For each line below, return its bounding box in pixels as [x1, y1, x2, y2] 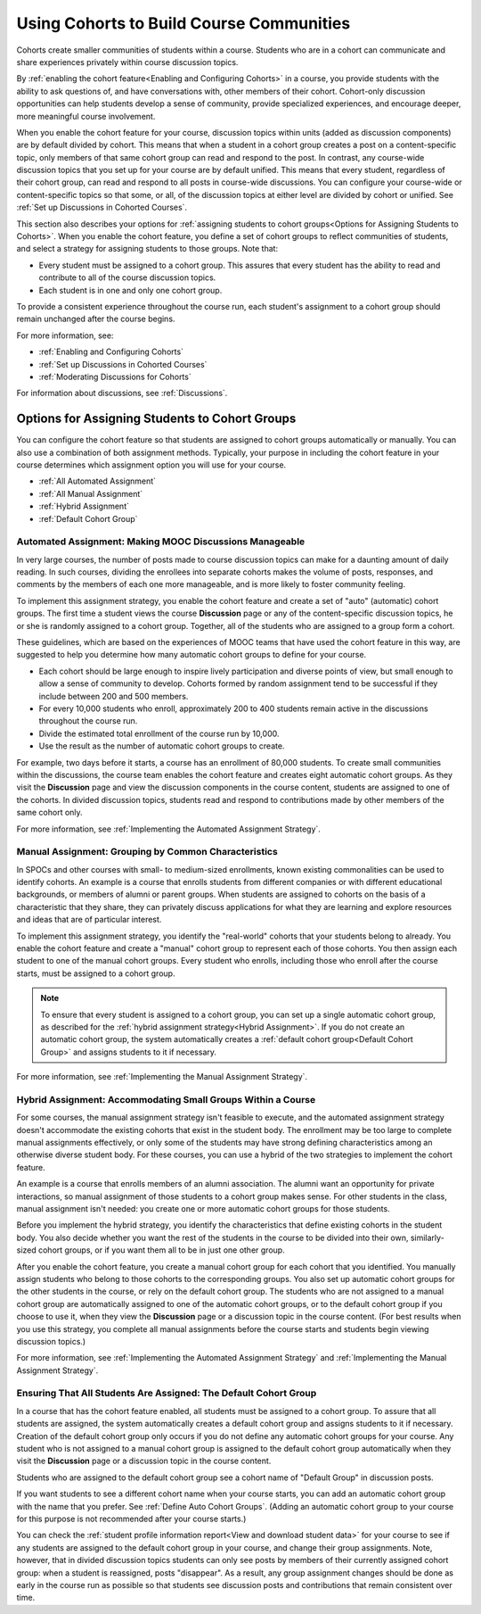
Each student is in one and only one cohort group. [38, 285, 223, 295]
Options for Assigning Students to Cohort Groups [16, 411, 297, 426]
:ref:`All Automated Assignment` [38, 476, 156, 486]
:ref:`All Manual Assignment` [38, 488, 143, 499]
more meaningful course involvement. [16, 111, 156, 121]
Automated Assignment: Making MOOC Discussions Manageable [16, 535, 306, 548]
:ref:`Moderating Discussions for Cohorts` [38, 371, 192, 382]
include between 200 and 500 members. [38, 691, 189, 701]
